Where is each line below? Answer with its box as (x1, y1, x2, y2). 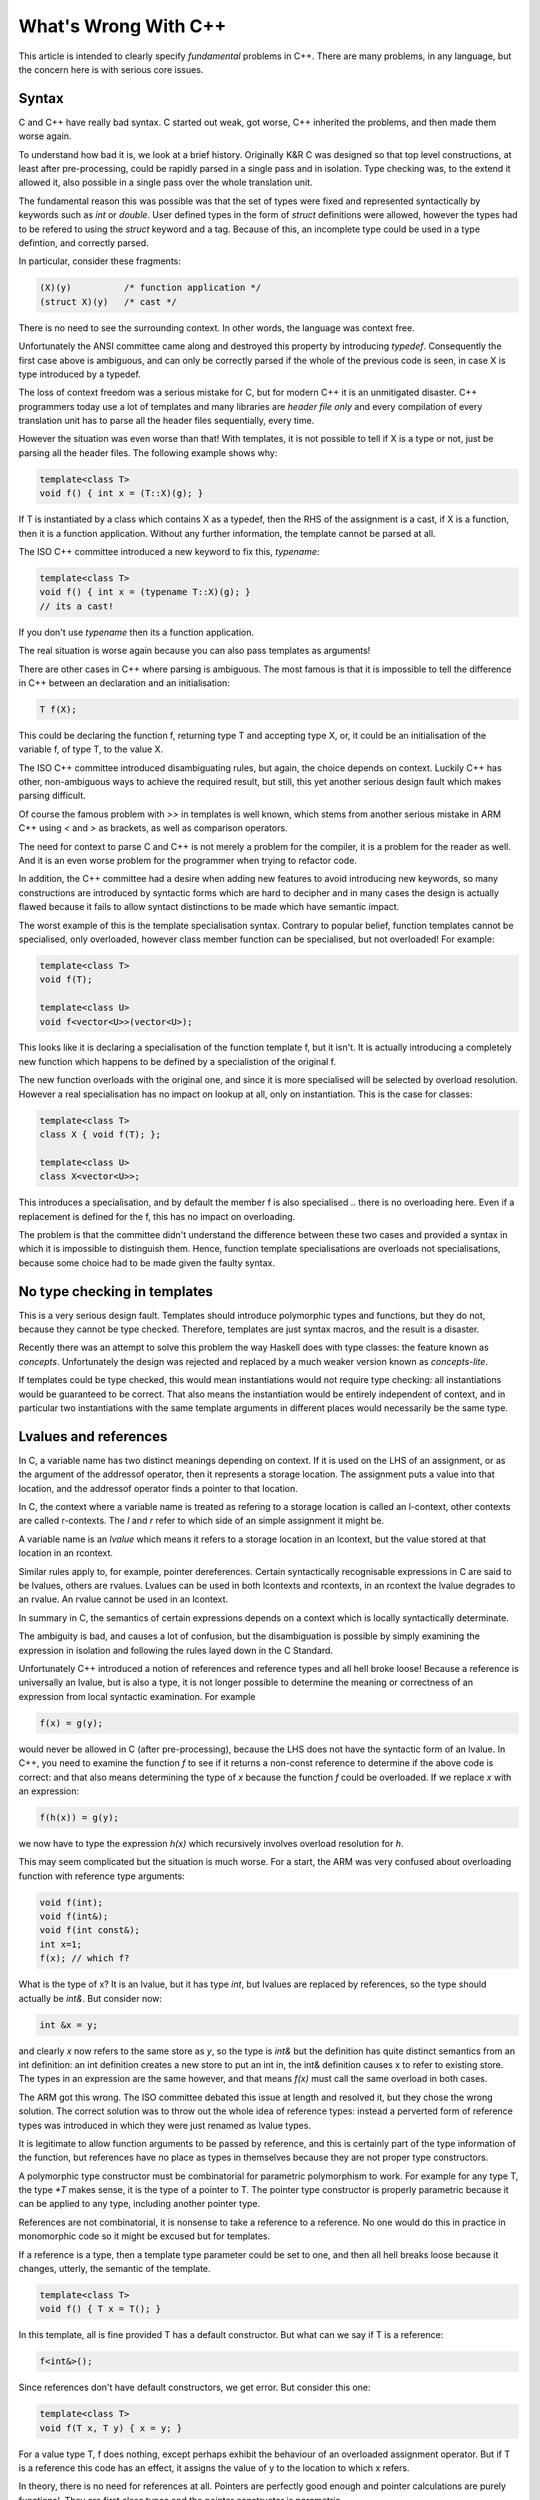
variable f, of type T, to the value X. (18, 743, 164, 755)
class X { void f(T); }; (39, 1129, 162, 1140)
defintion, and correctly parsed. (18, 236, 149, 249)
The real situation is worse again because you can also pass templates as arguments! (18, 645, 371, 657)
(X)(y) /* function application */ (39, 282, 262, 294)
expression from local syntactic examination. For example (18, 1690, 256, 1702)
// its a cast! (39, 600, 114, 612)
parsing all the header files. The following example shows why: (18, 446, 278, 459)
